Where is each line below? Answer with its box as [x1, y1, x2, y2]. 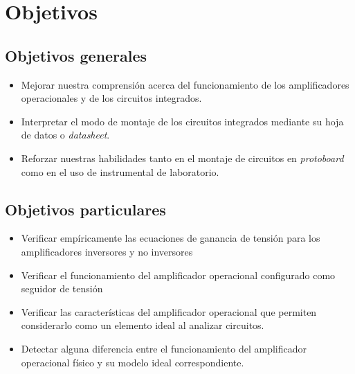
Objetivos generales [5, 44, 147, 66]
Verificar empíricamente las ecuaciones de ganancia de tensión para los [21, 231, 320, 245]
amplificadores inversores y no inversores [21, 244, 193, 258]
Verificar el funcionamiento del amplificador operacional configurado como [21, 267, 336, 282]
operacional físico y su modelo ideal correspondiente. [21, 355, 244, 369]
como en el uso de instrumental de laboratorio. [21, 164, 219, 179]
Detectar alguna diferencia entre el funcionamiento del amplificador [21, 341, 307, 355]
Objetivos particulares [5, 198, 166, 220]
